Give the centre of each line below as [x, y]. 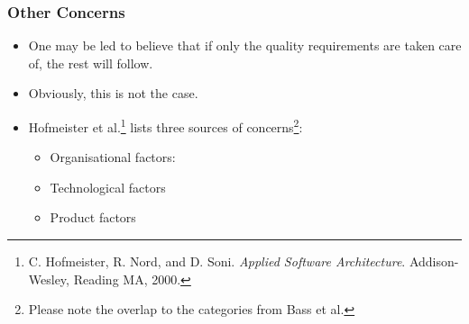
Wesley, [49, 279]
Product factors [93, 217]
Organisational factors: [113, 157]
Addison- [434, 261]
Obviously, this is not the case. [113, 93]
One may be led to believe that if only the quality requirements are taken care [245, 45]
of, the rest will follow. [91, 63]
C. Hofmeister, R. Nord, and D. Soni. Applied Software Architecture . [217, 261]
